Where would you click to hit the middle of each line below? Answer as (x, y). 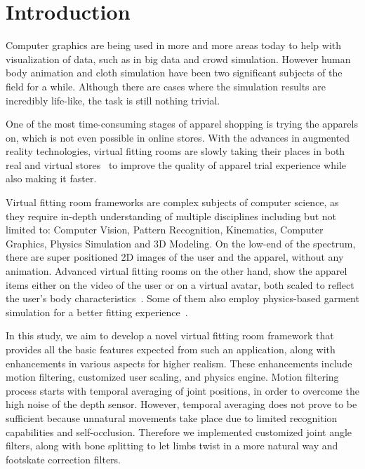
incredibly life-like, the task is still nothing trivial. (113, 100)
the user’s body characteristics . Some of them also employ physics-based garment (182, 298)
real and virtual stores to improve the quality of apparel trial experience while (176, 164)
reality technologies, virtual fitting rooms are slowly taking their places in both (175, 151)
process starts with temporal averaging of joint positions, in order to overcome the (182, 390)
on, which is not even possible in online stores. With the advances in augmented (178, 137)
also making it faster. (51, 178)
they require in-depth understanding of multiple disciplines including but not (171, 216)
